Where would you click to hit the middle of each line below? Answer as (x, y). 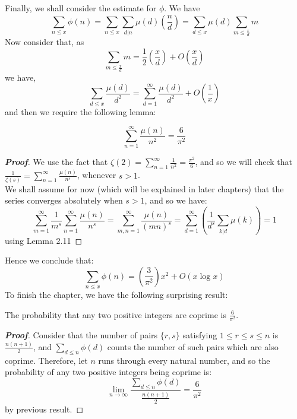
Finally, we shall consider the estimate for (81, 8)
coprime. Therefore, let (46, 360)
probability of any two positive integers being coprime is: (108, 372)
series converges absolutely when (64, 200)
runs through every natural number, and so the (184, 360)
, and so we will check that (244, 162)
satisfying (200, 335)
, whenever (97, 175)
